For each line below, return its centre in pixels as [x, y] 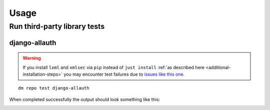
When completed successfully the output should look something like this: [84, 99]
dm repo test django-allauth [54, 88]
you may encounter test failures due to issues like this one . [124, 74]
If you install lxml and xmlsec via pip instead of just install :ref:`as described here [114, 67]
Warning [32, 58]
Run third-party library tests [57, 26]
